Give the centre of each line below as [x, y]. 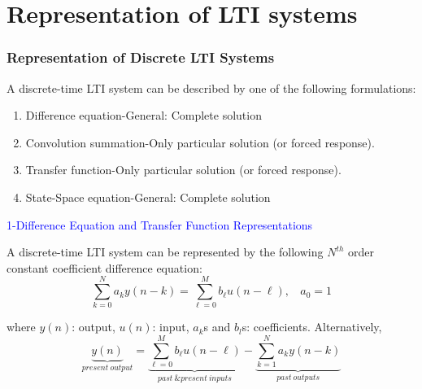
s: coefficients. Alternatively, [312, 327]
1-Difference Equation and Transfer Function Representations [160, 224]
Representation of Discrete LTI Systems [141, 57]
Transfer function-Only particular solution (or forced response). [183, 170]
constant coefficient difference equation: [104, 267]
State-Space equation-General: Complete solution [148, 197]
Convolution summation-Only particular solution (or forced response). [200, 142]
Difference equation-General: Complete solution [144, 115]
